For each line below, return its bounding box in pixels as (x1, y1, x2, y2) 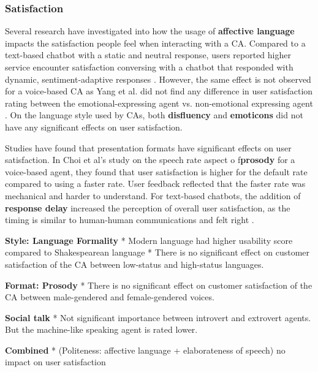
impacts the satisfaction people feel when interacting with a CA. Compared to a (5, 36, 306, 49)
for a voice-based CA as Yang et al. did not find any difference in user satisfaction (5, 85, 313, 97)
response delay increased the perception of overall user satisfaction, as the (5, 201, 290, 214)
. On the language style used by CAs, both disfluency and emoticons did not (5, 108, 303, 121)
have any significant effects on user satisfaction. (5, 120, 183, 133)
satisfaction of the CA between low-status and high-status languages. (5, 257, 264, 270)
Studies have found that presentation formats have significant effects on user (5, 141, 292, 154)
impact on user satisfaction (5, 355, 106, 368)
